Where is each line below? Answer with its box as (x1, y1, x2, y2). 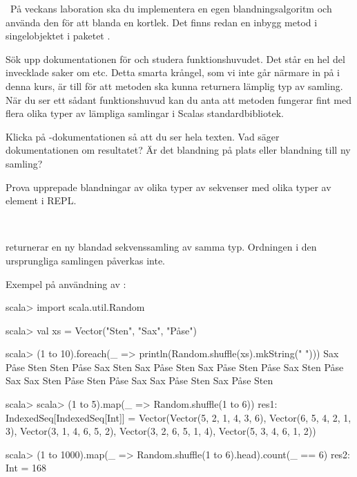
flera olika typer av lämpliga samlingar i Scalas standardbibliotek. (6, 106, 284, 120)
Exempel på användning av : (6, 276, 126, 291)
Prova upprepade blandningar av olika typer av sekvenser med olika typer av (6, 179, 331, 194)
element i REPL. (6, 193, 77, 208)
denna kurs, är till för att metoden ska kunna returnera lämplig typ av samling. (6, 78, 343, 93)
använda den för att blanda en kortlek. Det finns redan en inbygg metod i (6, 15, 318, 29)
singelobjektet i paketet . (6, 28, 110, 43)
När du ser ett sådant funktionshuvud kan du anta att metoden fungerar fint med (6, 92, 351, 107)
